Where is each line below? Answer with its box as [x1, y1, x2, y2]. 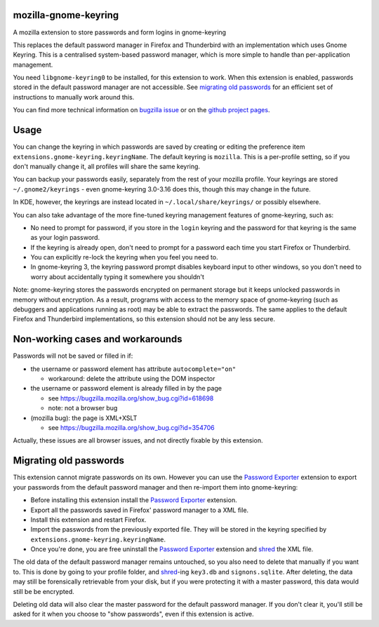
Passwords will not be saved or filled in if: [13, 351, 133, 360]
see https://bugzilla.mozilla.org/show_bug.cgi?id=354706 [48, 424, 215, 432]
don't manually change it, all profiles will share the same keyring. [13, 162, 200, 170]
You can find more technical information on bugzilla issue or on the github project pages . [13, 106, 270, 114]
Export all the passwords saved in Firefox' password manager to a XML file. [30, 506, 249, 514]
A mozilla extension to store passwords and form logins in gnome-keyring [13, 28, 227, 36]
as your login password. [30, 234, 100, 242]
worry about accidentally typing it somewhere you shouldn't [30, 272, 205, 281]
